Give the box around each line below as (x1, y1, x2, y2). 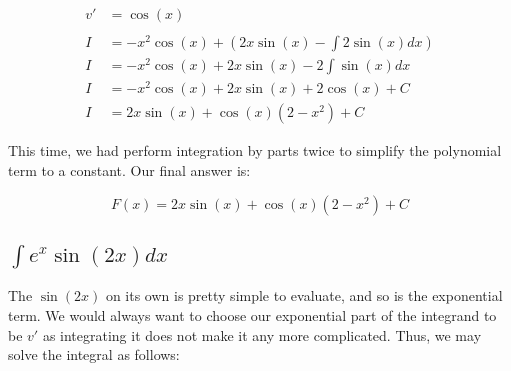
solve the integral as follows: (8, 344, 180, 365)
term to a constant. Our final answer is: (8, 160, 251, 181)
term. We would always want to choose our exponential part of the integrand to (8, 305, 497, 326)
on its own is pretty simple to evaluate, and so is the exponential (105, 285, 503, 306)
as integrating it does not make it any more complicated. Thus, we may (42, 324, 482, 345)
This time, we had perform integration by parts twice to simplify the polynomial (8, 140, 502, 161)
